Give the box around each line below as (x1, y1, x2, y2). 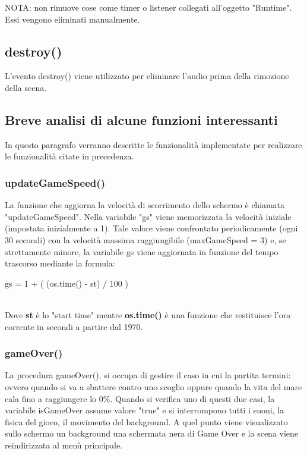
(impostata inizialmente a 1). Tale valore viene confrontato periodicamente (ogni (5, 222, 298, 234)
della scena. (5, 81, 47, 93)
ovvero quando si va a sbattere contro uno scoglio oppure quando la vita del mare (5, 380, 302, 393)
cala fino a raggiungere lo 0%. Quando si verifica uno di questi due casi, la (5, 392, 275, 404)
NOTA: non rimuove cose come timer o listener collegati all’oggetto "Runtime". (5, 1, 292, 13)
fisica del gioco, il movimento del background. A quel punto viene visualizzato (5, 415, 288, 428)
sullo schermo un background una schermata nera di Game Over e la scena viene (5, 427, 299, 440)
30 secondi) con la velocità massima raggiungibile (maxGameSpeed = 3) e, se (5, 233, 286, 246)
